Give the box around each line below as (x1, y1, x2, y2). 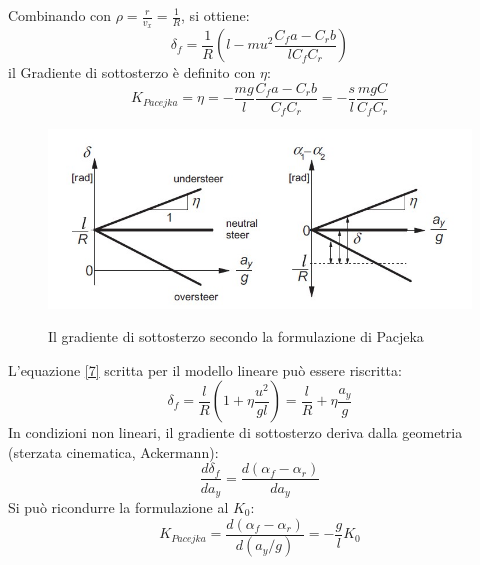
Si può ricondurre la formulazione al (8, 496, 229, 517)
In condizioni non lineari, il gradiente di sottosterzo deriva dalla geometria (8, 422, 463, 443)
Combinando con (8, 5, 112, 25)
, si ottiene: (181, 5, 250, 25)
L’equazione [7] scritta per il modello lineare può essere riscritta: (8, 359, 402, 380)
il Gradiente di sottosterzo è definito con (8, 62, 256, 83)
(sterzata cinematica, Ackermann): (8, 441, 219, 462)
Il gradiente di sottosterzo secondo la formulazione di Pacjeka (48, 326, 424, 347)
